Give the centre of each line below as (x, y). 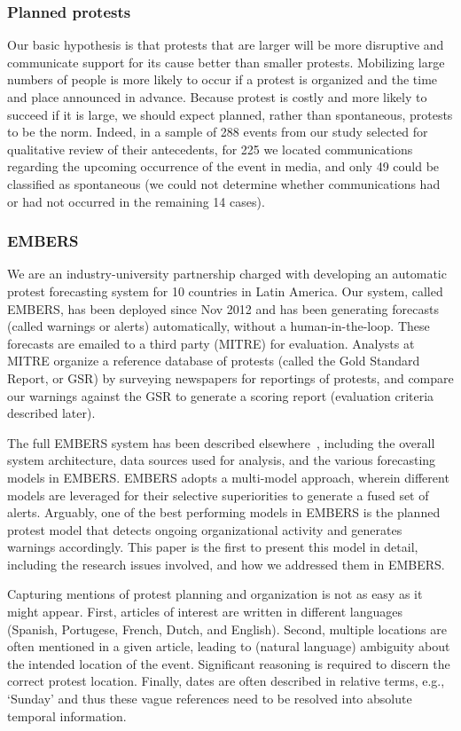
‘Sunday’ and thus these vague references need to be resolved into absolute (210, 699)
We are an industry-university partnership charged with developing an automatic (227, 274)
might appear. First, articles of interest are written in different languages (205, 612)
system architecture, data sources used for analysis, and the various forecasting (222, 460)
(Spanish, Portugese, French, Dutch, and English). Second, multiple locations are (227, 629)
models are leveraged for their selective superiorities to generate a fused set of (218, 495)
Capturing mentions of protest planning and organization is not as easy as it (215, 594)
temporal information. (67, 715)
